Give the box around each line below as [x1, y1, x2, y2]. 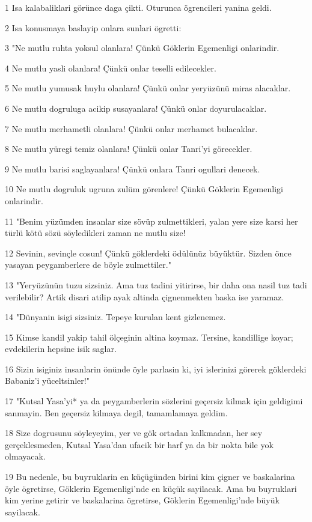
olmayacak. [5, 450, 46, 463]
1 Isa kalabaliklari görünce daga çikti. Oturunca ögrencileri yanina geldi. [5, 1, 272, 13]
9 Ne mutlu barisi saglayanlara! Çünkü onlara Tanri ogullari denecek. [5, 162, 260, 175]
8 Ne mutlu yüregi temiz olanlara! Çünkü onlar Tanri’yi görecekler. [5, 142, 252, 155]
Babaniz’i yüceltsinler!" [5, 374, 90, 387]
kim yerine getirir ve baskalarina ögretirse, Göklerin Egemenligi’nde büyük [5, 494, 280, 506]
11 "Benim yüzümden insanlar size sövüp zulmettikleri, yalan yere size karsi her [5, 214, 298, 227]
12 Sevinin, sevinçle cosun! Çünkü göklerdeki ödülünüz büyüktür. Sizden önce [5, 246, 292, 259]
